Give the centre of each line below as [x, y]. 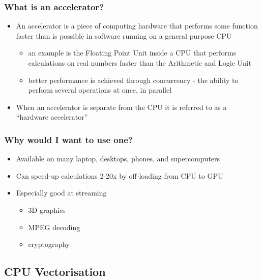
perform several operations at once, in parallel [100, 90]
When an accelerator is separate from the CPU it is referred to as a [121, 107]
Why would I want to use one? [68, 139]
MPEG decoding [54, 227]
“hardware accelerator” [52, 117]
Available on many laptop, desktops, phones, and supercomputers [118, 159]
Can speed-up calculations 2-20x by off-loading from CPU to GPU [120, 175]
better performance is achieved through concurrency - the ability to [133, 80]
